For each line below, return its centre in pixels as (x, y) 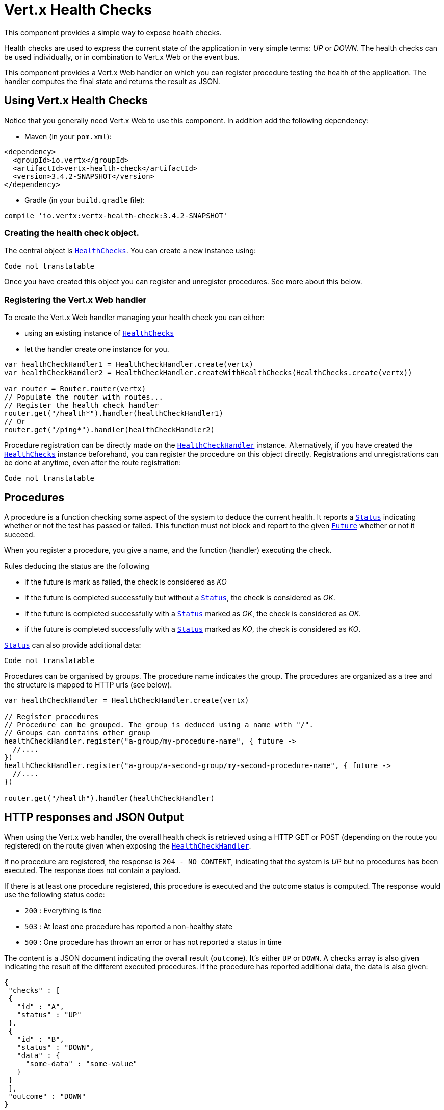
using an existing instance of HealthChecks (99, 333)
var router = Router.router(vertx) (75, 389)
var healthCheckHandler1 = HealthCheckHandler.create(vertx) (129, 365)
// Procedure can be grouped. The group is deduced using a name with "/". (159, 724)
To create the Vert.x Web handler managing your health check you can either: (134, 318)
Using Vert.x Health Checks (76, 101)
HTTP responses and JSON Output (94, 817)
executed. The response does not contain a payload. (93, 870)
